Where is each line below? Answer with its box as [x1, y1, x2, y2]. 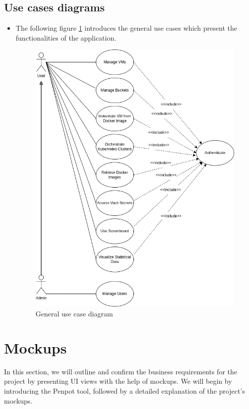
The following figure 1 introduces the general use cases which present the [15, 23, 237, 33]
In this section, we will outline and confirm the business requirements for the [4, 366, 237, 376]
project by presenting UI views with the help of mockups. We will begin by [4, 376, 232, 386]
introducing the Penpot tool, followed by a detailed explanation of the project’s [4, 385, 245, 396]
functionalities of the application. [15, 32, 117, 43]
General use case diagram [35, 308, 113, 319]
